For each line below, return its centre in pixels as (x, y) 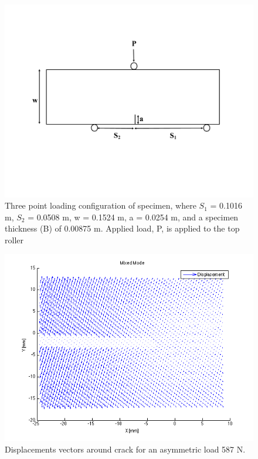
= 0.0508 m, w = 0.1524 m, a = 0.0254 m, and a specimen (133, 217)
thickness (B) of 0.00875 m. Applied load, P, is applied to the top (122, 228)
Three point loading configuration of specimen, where (101, 205)
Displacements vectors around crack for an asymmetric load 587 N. (125, 449)
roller (14, 239)
